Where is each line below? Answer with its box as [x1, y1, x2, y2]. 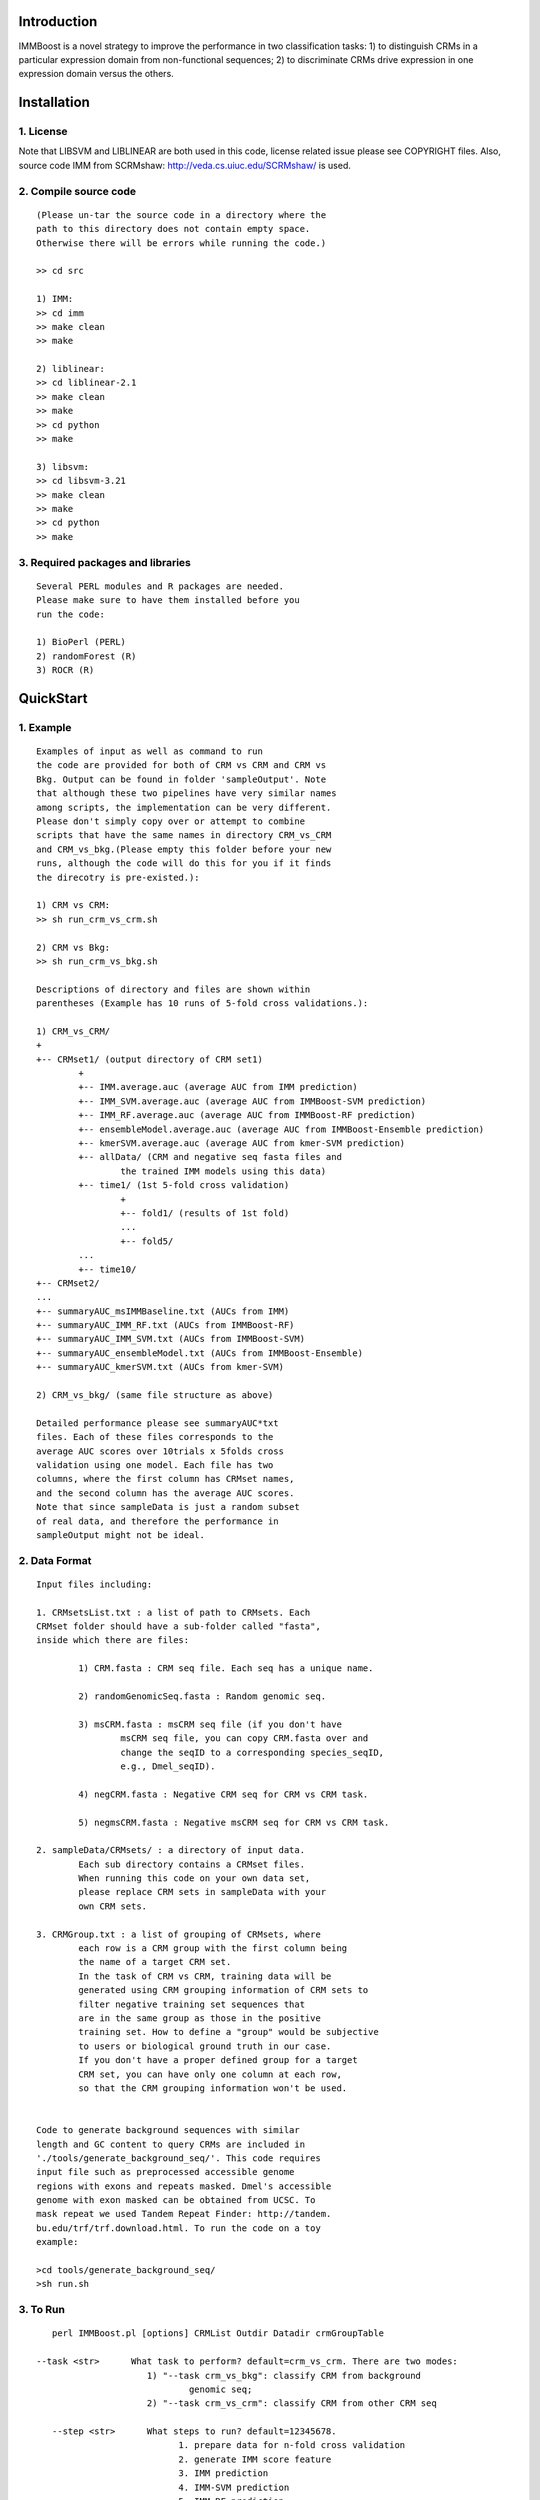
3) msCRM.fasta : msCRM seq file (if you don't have [78, 1718, 342, 1730]
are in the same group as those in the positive [78, 2012, 322, 2024]
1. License [18, 125, 69, 139]
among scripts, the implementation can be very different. [36, 801, 332, 813]
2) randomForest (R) [36, 650, 137, 662]
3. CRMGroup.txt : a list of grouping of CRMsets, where [36, 1928, 322, 1940]
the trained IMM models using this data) [120, 1165, 327, 1177]
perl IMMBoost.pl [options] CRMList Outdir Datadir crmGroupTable [51, 2328, 385, 2339]
